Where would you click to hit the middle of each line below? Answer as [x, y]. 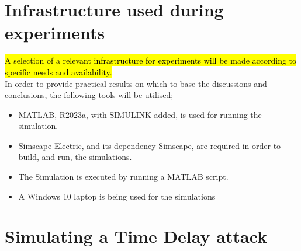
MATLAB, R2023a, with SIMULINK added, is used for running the [140, 114]
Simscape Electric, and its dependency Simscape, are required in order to [150, 145]
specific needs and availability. [58, 72]
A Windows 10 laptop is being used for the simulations [117, 196]
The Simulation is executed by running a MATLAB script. [123, 177]
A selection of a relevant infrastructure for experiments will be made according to [151, 60]
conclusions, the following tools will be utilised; [89, 95]
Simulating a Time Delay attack [136, 236]
